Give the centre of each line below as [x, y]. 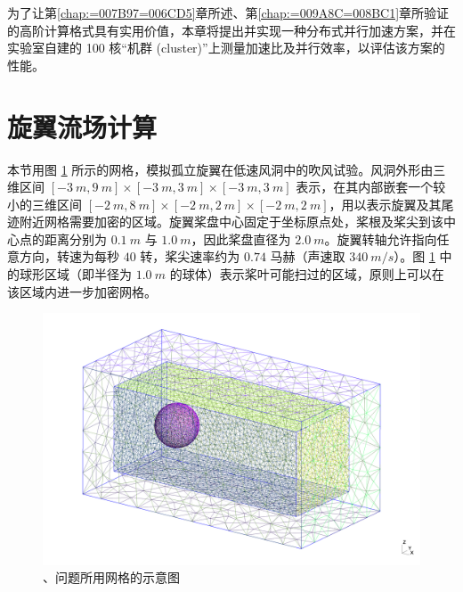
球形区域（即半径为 [75, 274]
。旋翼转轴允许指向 [381, 238]
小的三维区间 [45, 204]
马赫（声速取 [308, 256]
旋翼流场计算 [82, 126]
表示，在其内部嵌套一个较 [371, 187]
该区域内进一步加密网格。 [82, 291]
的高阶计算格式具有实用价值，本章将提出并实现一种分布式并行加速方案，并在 [231, 30]
